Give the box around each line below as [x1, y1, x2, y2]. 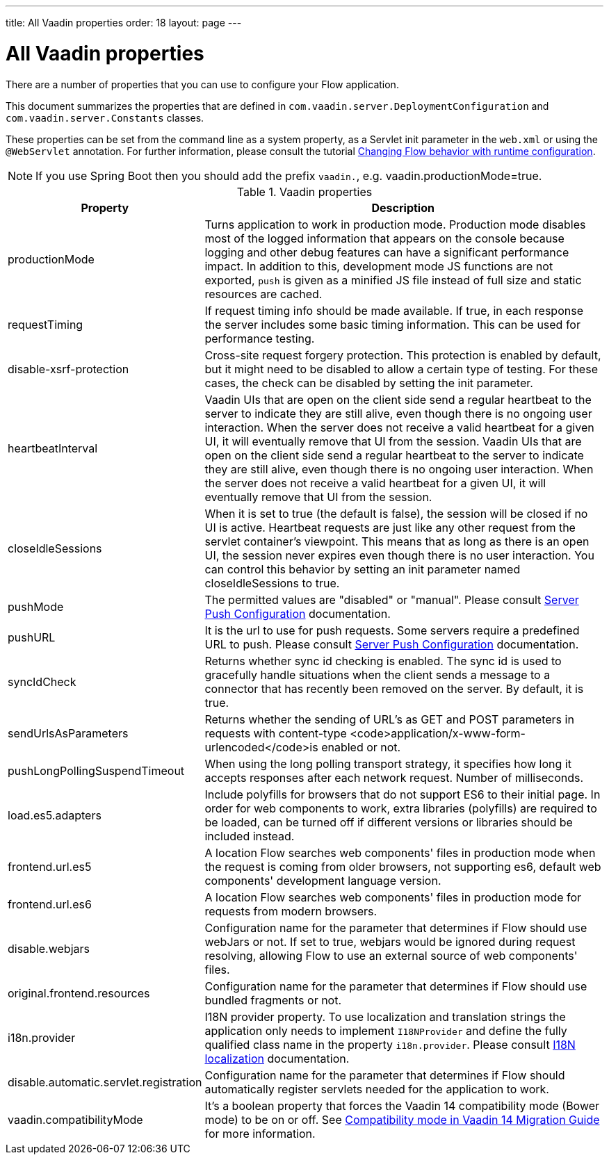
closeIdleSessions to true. [204, 575, 340, 590]
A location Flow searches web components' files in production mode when [204, 845, 596, 860]
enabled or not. [321, 740, 401, 754]
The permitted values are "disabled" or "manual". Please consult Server [204, 592, 579, 607]
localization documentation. [204, 1051, 350, 1065]
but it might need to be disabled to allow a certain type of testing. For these [204, 361, 598, 376]
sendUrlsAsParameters [8, 726, 129, 740]
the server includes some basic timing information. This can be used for [204, 317, 580, 332]
